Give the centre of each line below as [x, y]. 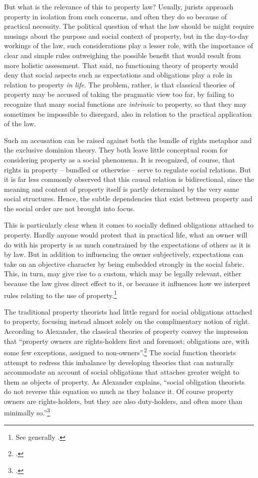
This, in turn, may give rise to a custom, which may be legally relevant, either [123, 274]
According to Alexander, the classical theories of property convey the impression [126, 331]
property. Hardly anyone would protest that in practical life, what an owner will [126, 235]
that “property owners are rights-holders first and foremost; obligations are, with [127, 341]
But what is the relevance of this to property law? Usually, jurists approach [119, 6]
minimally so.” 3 [27, 412]
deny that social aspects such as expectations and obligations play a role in [118, 75]
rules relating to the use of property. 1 [61, 294]
